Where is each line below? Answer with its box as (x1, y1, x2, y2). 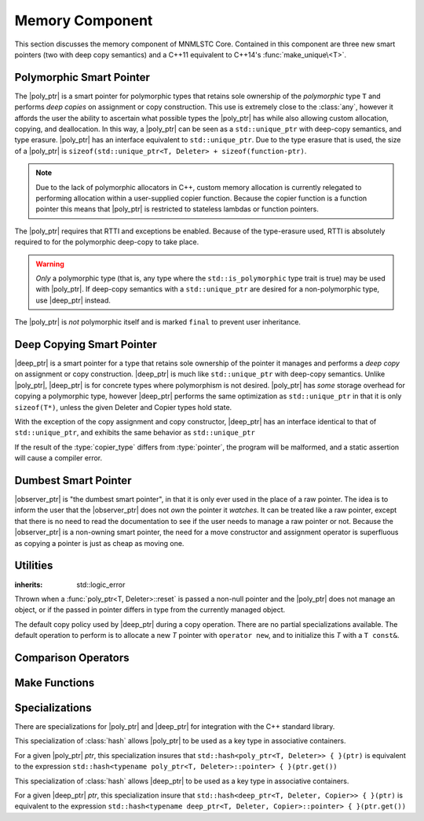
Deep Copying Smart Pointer (14, 338, 157, 351)
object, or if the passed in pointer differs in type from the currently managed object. (14, 605, 286, 614)
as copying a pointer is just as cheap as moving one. (14, 538, 185, 548)
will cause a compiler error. (14, 453, 103, 463)
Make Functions (14, 676, 95, 689)
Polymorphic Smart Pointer (14, 71, 151, 84)
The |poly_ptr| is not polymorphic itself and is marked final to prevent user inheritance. (14, 317, 302, 327)
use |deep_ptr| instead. (35, 295, 111, 305)
